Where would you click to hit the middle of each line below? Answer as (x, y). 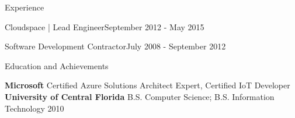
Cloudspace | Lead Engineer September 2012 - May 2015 (105, 26)
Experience (25, 7)
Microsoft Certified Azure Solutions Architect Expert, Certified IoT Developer (147, 85)
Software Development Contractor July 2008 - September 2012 (115, 46)
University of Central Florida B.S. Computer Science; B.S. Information (140, 96)
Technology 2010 (34, 108)
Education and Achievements (57, 65)
